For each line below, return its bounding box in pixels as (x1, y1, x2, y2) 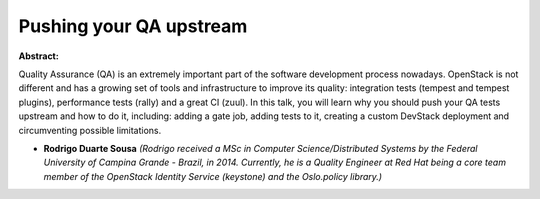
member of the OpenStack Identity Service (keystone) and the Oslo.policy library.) (43, 170, 383, 182)
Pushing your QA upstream (18, 15, 248, 37)
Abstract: (18, 50, 59, 62)
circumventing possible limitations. (18, 124, 162, 136)
